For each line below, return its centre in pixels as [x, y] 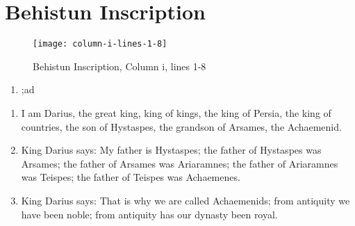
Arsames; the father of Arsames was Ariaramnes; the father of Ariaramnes [180, 163]
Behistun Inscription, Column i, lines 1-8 [119, 66]
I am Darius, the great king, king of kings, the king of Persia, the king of [176, 112]
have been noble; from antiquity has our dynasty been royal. [149, 214]
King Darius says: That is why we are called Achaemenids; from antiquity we [185, 200]
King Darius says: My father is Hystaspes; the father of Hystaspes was [171, 150]
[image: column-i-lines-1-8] [100, 44]
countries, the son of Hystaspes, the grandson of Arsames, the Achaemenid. [181, 126]
